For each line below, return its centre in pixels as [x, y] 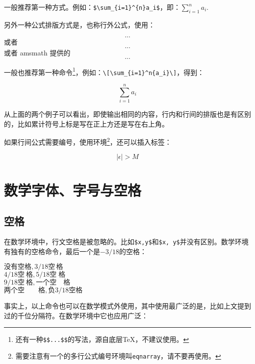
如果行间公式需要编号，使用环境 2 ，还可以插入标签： [88, 141]
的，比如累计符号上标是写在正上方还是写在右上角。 [86, 123]
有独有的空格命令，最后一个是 [52, 251]
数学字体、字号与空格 [73, 190]
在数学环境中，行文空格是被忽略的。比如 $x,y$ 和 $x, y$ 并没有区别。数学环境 [126, 242]
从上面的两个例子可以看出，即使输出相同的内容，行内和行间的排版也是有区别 [127, 114]
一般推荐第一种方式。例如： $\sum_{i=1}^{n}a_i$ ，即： [92, 7]
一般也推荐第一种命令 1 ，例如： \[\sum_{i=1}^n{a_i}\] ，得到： [104, 71]
